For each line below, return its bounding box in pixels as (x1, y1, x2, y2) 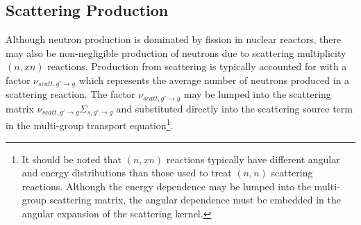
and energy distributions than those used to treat (22, 165, 232, 180)
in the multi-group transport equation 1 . (6, 116, 174, 132)
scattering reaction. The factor (6, 87, 135, 101)
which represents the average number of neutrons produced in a (78, 72, 350, 87)
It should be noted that (22, 151, 122, 166)
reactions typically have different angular (166, 151, 340, 166)
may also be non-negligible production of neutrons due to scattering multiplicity (6, 45, 346, 60)
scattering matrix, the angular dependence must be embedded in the (49, 192, 342, 207)
